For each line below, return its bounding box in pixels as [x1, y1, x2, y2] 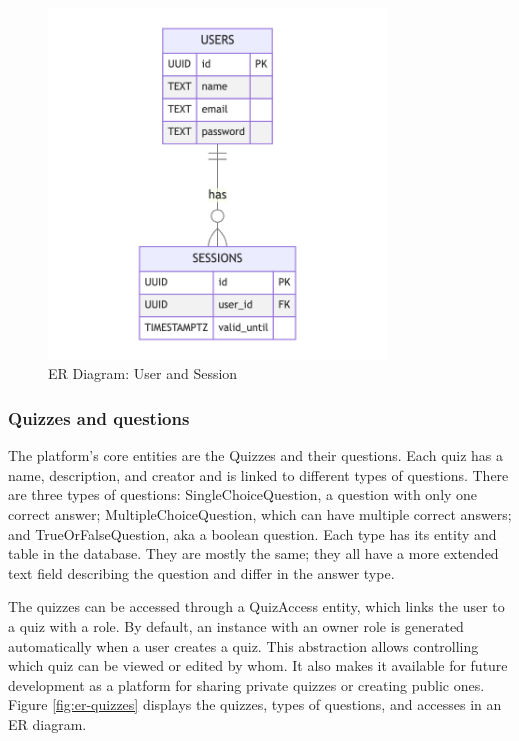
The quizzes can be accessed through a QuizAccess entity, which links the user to [8, 596, 505, 617]
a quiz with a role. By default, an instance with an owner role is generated [8, 615, 464, 636]
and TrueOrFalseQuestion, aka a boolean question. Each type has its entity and [8, 523, 497, 544]
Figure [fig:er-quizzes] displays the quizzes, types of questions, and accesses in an [8, 694, 502, 715]
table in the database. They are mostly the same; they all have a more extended [8, 543, 499, 564]
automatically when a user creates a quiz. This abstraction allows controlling [8, 635, 479, 656]
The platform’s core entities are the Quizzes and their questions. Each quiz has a [8, 445, 504, 466]
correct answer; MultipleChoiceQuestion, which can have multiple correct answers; [8, 503, 512, 524]
